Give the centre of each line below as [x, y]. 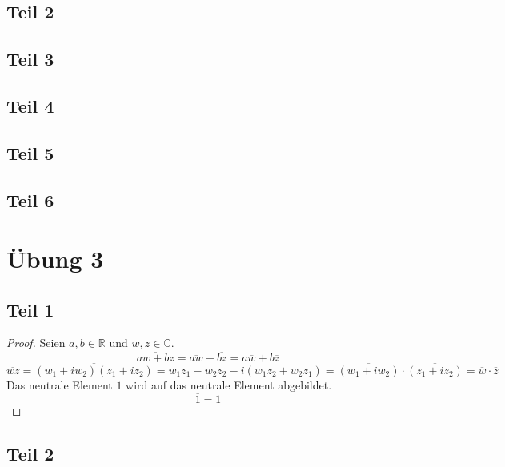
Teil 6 [30, 200]
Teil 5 [30, 152]
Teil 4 [30, 105]
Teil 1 [30, 309]
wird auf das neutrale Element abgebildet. [229, 384]
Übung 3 [55, 259]
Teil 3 [30, 59]
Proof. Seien [36, 343]
